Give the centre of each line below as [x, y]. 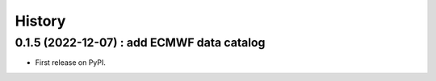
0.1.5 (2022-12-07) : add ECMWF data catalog [140, 43]
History [40, 21]
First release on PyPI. [71, 63]
